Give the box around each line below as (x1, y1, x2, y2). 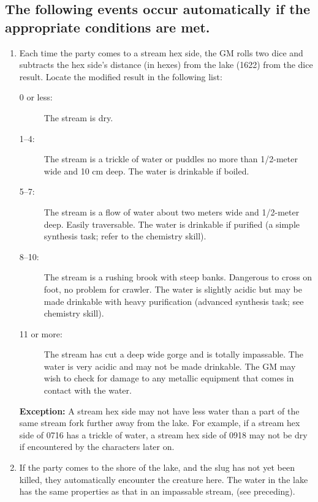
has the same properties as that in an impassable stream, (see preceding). (19, 485, 295, 498)
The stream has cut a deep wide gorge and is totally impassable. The (44, 348, 303, 361)
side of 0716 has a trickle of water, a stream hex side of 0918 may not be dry (19, 428, 308, 441)
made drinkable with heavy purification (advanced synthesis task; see (44, 294, 304, 307)
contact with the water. (44, 384, 132, 397)
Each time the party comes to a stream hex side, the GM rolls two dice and (19, 46, 303, 59)
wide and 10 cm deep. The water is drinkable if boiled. (44, 164, 249, 177)
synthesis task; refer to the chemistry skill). (44, 230, 206, 242)
